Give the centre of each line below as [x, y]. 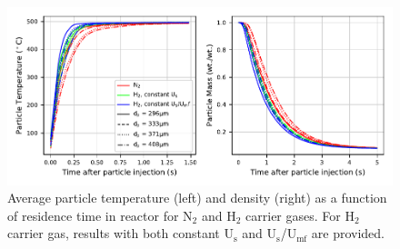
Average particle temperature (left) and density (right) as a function [197, 198]
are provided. [348, 233]
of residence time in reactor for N [100, 215]
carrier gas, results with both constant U [120, 233]
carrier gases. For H [300, 215]
